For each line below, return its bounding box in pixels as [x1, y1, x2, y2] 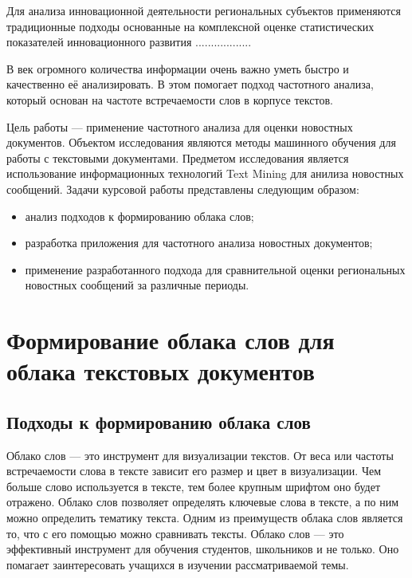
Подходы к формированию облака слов [6, 409, 311, 434]
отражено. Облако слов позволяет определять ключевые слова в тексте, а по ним [6, 493, 398, 510]
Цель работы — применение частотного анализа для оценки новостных [6, 118, 353, 135]
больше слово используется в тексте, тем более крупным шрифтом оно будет [6, 478, 381, 494]
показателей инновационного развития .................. [6, 33, 252, 50]
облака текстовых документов [6, 355, 315, 387]
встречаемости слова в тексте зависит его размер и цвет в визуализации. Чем [6, 462, 382, 479]
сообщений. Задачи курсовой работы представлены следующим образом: [6, 180, 359, 197]
